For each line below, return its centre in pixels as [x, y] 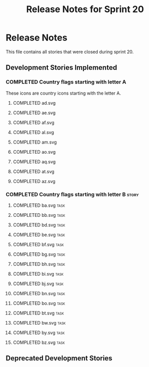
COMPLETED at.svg [34, 171]
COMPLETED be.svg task [39, 235]
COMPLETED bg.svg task [39, 254]
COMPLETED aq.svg [34, 162]
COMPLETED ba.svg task [39, 205]
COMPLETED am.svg [35, 142]
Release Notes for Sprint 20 [85, 9]
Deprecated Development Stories [59, 358]
